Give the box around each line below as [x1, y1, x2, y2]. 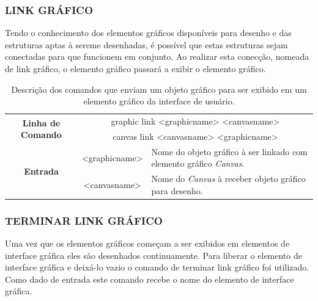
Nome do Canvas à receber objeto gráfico [151, 172, 306, 185]
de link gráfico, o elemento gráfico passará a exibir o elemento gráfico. [5, 62, 266, 74]
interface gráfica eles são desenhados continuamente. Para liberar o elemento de [5, 248, 302, 261]
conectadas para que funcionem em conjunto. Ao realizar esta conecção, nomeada [5, 50, 309, 63]
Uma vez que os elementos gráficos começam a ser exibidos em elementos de [5, 237, 290, 250]
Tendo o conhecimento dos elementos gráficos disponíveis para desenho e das [5, 26, 292, 39]
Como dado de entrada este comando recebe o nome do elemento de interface [5, 272, 294, 285]
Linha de [22, 116, 61, 129]
